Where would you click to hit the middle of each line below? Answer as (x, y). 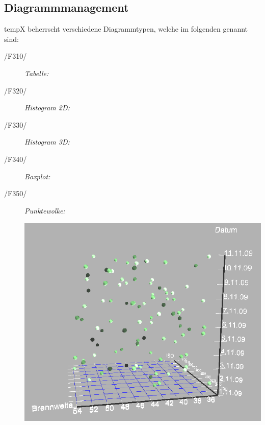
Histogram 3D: (47, 142)
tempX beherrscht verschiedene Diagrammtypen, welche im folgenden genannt (126, 29)
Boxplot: (37, 176)
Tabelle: (37, 73)
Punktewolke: (45, 210)
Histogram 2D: (47, 108)
